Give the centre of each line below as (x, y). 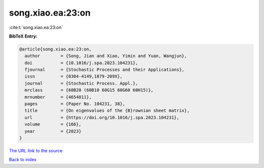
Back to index (23, 160)
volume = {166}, (53, 124)
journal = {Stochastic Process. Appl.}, (81, 83)
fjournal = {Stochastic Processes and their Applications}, (105, 70)
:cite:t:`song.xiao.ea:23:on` (36, 27)
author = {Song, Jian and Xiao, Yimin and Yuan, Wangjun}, (106, 56)
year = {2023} (53, 131)
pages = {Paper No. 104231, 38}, (75, 104)
